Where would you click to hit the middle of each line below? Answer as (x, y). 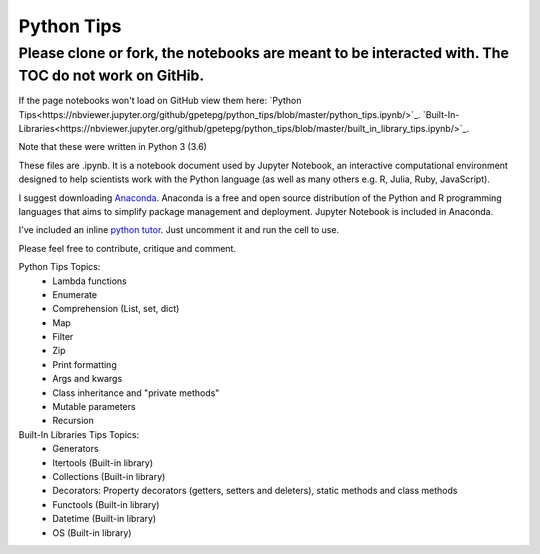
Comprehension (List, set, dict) (116, 309)
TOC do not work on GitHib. (111, 75)
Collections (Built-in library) (109, 476)
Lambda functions (89, 281)
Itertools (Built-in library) (103, 462)
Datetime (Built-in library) (104, 519)
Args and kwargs (87, 379)
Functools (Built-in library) (106, 504)
